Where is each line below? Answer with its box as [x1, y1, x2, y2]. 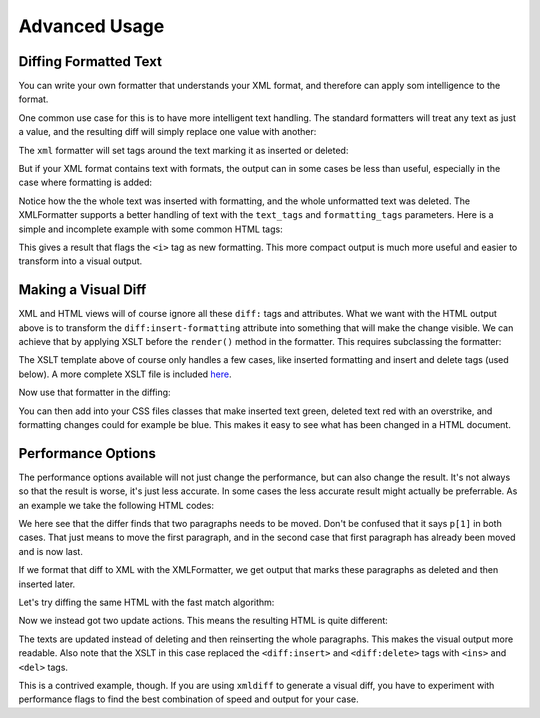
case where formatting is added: [18, 176, 153, 189]
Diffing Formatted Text [18, 53, 162, 70]
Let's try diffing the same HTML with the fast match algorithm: [18, 596, 275, 609]
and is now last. [18, 545, 84, 557]
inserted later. [18, 578, 76, 590]
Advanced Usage [18, 15, 165, 37]
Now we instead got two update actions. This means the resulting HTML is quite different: [18, 615, 389, 627]
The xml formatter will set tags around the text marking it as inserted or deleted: [18, 144, 349, 156]
